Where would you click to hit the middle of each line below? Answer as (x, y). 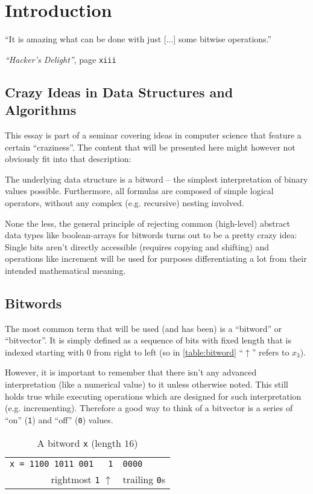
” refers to (270, 352)
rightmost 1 (75, 479)
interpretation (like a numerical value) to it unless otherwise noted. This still (147, 384)
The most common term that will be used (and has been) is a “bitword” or (144, 328)
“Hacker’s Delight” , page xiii (61, 59)
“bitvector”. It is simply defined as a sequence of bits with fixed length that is (148, 340)
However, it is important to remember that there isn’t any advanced (131, 372)
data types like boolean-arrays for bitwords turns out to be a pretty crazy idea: (151, 235)
